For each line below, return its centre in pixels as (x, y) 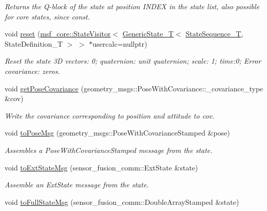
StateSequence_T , (214, 34)
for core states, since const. (47, 16)
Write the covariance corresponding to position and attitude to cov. (110, 115)
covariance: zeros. (32, 71)
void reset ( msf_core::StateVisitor (58, 34)
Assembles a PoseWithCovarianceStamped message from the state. (109, 150)
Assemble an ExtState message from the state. (77, 185)
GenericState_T (148, 34)
